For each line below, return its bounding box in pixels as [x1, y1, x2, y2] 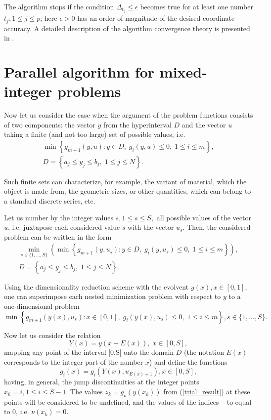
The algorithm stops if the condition [4, 1, 114, 11]
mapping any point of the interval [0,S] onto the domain [4, 347, 174, 357]
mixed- [159, 61, 207, 82]
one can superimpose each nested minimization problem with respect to [4, 291, 221, 301]
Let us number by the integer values [4, 212, 113, 222]
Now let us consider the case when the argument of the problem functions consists [4, 110, 253, 120]
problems [57, 81, 121, 101]
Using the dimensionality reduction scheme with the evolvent [4, 281, 189, 292]
